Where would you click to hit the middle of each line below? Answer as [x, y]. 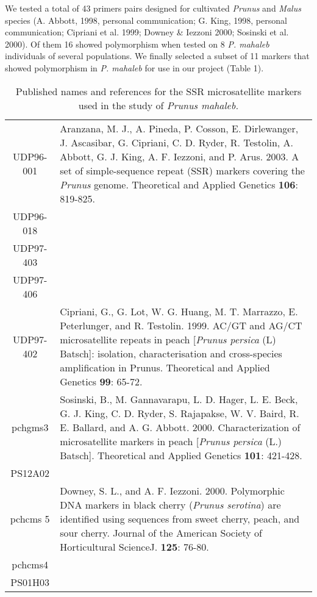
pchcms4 [30, 564]
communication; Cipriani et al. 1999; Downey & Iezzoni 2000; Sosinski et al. [147, 32]
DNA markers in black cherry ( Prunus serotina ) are [170, 504]
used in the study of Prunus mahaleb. [158, 105]
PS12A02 [30, 473]
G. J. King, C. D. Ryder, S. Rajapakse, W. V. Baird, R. [180, 413]
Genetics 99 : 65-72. [101, 381]
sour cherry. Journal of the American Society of [161, 532]
